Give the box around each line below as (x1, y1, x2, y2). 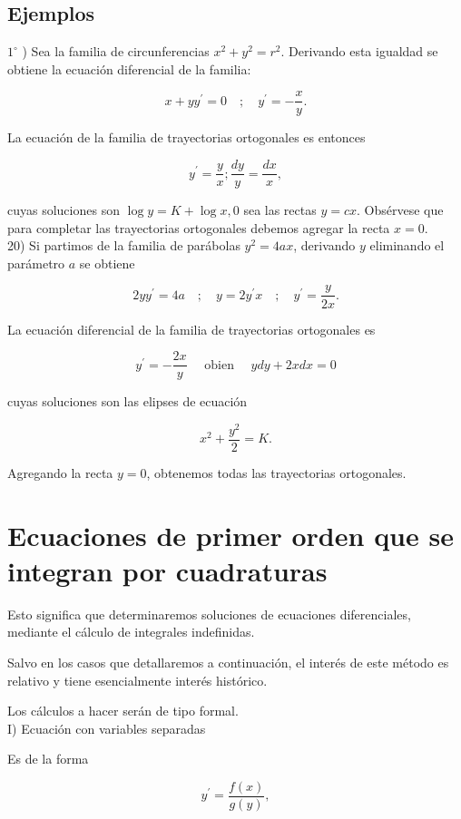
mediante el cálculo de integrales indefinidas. (7, 622, 255, 641)
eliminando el (369, 236, 445, 255)
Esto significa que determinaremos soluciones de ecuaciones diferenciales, (7, 604, 411, 623)
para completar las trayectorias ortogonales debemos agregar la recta (7, 218, 390, 237)
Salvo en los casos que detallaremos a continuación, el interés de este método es (7, 653, 449, 672)
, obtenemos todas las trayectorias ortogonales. (146, 463, 407, 482)
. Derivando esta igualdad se (280, 42, 438, 61)
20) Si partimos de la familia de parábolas (7, 236, 240, 255)
